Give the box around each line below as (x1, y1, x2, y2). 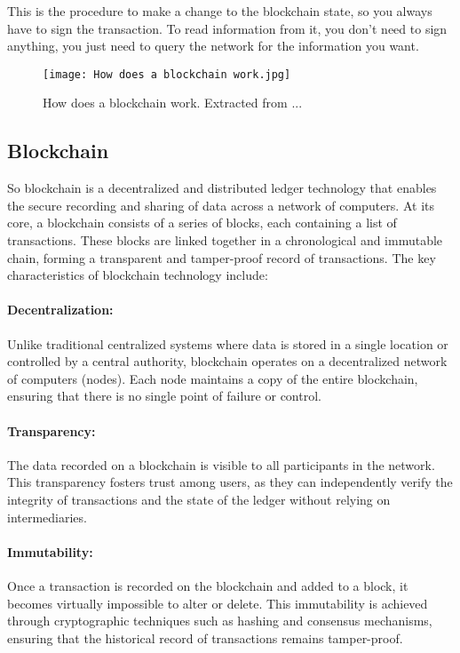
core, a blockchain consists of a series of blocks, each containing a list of (7, 213, 397, 232)
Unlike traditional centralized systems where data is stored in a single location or (7, 334, 448, 353)
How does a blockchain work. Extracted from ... (43, 93, 303, 112)
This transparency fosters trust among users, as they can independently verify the (7, 473, 453, 491)
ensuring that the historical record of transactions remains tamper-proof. (7, 628, 403, 647)
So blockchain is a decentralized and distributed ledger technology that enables (7, 179, 437, 197)
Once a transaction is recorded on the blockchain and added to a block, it (7, 576, 408, 594)
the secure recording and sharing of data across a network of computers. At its (7, 195, 434, 214)
